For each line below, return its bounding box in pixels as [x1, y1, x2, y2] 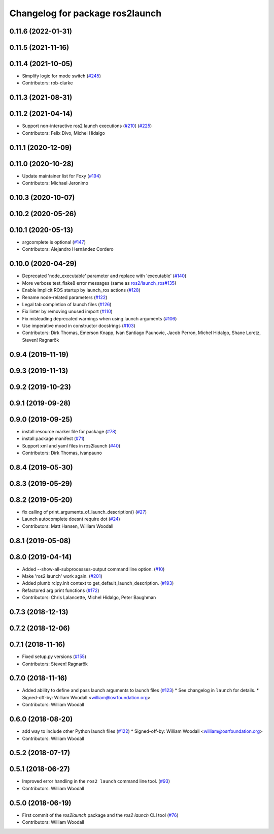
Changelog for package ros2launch [9, 8, 162, 19]
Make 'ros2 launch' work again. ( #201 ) [22, 573, 102, 579]
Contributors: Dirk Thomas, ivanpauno [22, 450, 102, 456]
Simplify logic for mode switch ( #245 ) [22, 73, 101, 79]
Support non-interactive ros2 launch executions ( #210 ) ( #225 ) [22, 123, 152, 129]
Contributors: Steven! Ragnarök [22, 661, 88, 667]
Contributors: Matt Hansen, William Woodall [22, 523, 114, 529]
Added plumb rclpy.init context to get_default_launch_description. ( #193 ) [22, 580, 174, 586]
